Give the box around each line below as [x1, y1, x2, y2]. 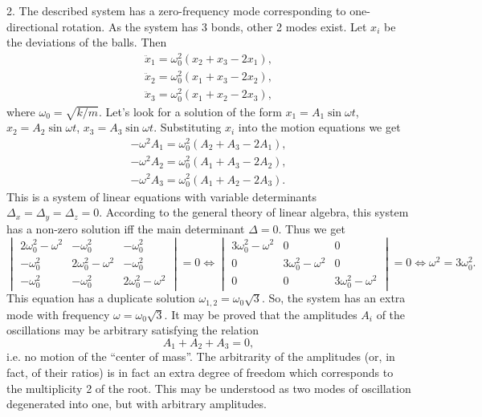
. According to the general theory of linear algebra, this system [99, 204, 409, 221]
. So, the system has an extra [261, 289, 406, 306]
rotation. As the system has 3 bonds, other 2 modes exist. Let [62, 18, 367, 34]
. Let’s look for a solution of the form [98, 103, 282, 119]
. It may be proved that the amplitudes [164, 306, 357, 322]
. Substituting [153, 119, 222, 136]
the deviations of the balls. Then [6, 34, 167, 51]
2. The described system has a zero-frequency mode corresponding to [6, 2, 346, 18]
